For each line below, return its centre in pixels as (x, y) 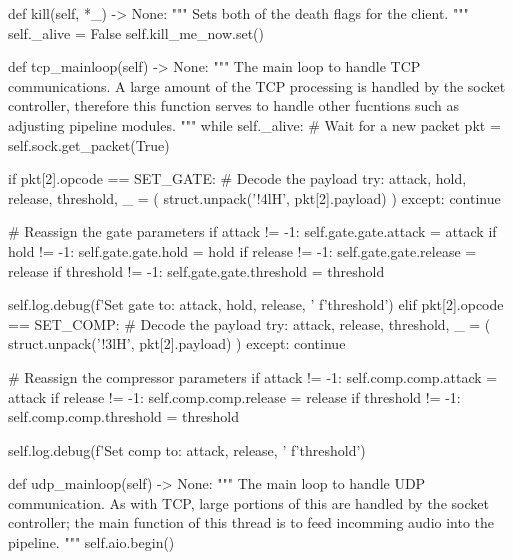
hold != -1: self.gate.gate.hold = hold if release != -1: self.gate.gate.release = (242, 250)
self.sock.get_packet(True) (89, 144)
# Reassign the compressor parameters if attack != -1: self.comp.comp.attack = (253, 376)
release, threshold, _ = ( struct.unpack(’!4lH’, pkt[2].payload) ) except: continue (254, 197)
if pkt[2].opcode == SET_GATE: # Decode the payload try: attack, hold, (237, 178)
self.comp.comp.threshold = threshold (123, 416)
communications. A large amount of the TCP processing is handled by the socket (257, 85)
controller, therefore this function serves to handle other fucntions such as (234, 105)
